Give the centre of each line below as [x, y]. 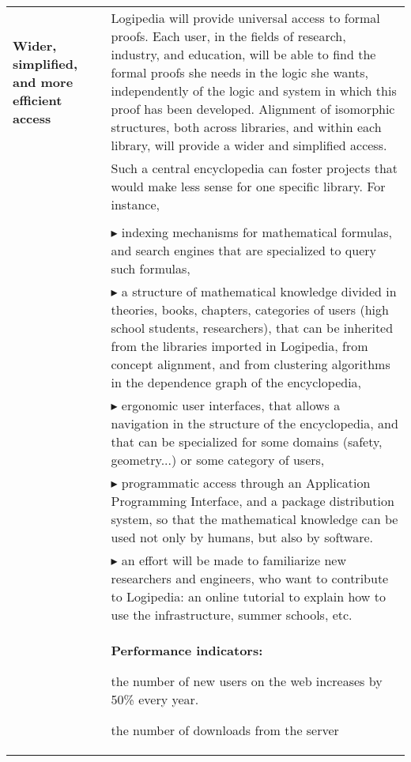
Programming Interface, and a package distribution [253, 501]
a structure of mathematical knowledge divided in [259, 291]
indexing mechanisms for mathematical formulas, [257, 232]
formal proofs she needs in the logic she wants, [239, 72]
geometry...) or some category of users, [218, 460]
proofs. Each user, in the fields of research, [228, 36]
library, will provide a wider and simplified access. [249, 145]
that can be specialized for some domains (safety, [247, 441]
